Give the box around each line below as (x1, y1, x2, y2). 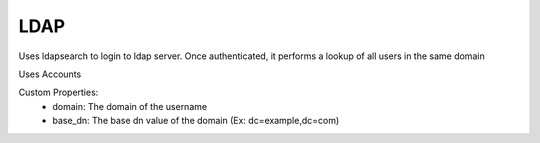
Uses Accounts (18, 68, 82, 80)
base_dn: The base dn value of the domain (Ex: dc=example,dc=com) (52, 115, 340, 127)
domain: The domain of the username (52, 100, 208, 112)
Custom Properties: (18, 86, 99, 99)
